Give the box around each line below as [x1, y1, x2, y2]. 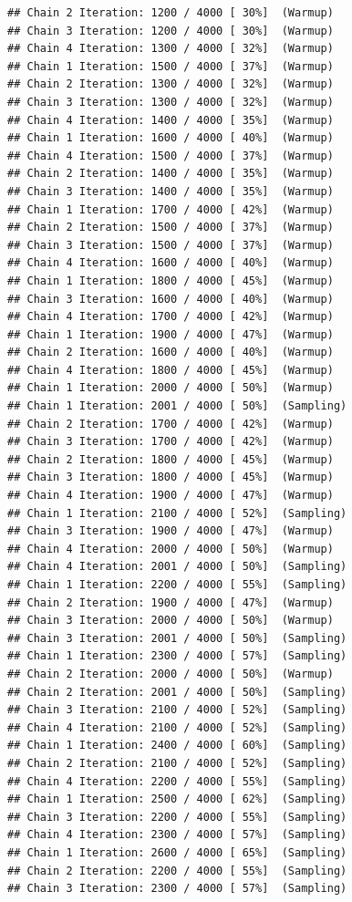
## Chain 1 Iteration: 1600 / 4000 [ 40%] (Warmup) [7, 131, 334, 145]
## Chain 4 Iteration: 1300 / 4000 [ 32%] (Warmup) [7, 42, 334, 56]
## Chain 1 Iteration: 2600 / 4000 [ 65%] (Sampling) [7, 845, 347, 859]
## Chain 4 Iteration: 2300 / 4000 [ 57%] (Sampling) [7, 828, 347, 842]
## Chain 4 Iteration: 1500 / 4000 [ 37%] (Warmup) [7, 149, 334, 162]
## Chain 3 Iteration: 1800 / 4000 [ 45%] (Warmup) [7, 471, 334, 484]
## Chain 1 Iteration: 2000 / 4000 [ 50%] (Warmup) [7, 381, 334, 395]
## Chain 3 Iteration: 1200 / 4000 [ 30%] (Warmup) [7, 24, 334, 37]
